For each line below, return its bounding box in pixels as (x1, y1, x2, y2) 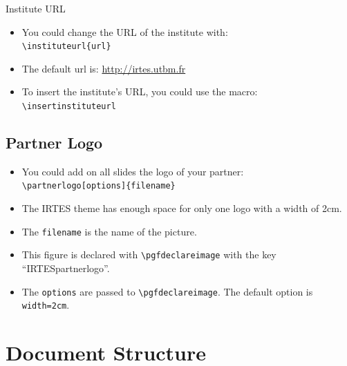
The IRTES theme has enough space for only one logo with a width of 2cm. (21, 201, 342, 215)
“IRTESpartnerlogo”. (21, 261, 110, 276)
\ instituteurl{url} (21, 41, 111, 52)
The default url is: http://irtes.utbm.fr (21, 61, 186, 75)
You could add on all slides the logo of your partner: (21, 164, 244, 178)
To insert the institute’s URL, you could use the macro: (21, 84, 258, 99)
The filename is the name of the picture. (21, 224, 197, 238)
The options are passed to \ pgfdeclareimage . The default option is (21, 284, 313, 298)
